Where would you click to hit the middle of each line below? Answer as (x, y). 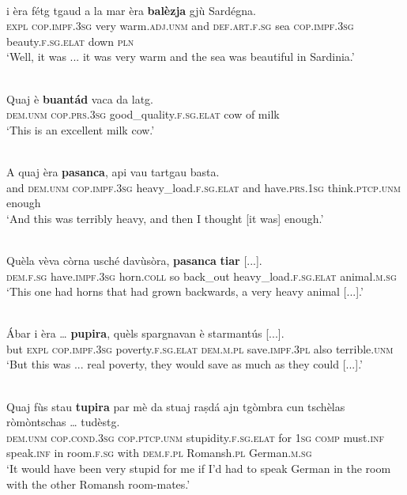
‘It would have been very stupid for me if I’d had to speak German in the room (199, 469)
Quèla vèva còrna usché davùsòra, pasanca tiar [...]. (134, 260)
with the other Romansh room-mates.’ (98, 484)
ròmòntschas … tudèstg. (63, 422)
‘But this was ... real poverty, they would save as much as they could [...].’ (185, 364)
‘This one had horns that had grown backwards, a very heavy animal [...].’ (185, 291)
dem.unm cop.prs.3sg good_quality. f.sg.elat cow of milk (143, 114)
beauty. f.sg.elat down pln (70, 41)
